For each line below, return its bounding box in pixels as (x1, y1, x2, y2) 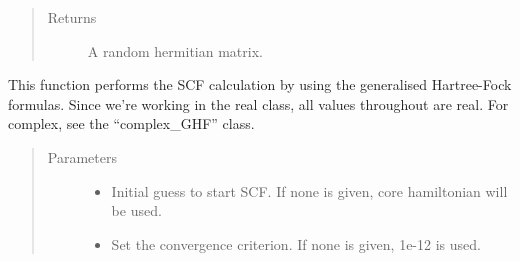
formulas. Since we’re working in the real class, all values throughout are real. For (8, 93, 509, 114)
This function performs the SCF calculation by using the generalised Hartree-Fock (8, 74, 512, 95)
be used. (111, 200, 162, 221)
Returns (47, 7, 97, 27)
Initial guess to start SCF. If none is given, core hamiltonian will (111, 180, 508, 201)
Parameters (47, 146, 117, 167)
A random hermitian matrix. (87, 40, 263, 61)
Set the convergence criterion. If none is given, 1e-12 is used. (111, 233, 481, 254)
